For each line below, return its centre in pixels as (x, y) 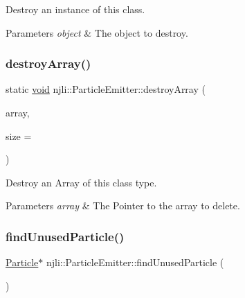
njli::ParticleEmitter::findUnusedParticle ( (135, 262)
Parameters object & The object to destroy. (97, 32)
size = (19, 135)
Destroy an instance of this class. (75, 9)
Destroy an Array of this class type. (81, 182)
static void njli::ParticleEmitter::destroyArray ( (106, 89)
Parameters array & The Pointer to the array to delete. (123, 205)
